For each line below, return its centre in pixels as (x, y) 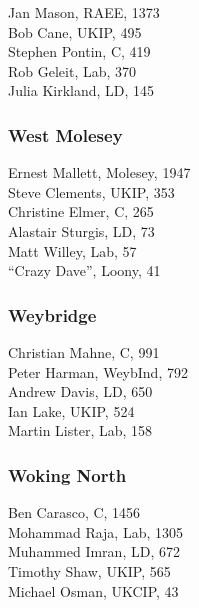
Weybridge (52, 314)
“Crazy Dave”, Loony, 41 (84, 270)
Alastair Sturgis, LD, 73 (81, 230)
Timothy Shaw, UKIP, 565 (89, 570)
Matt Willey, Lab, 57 (72, 250)
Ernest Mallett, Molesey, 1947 (99, 172)
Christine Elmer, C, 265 (81, 211)
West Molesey (65, 134)
